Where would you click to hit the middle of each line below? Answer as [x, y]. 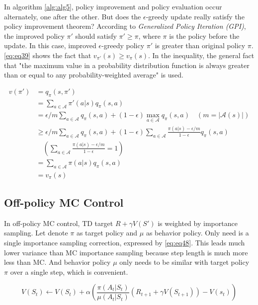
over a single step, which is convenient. [69, 271]
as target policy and [107, 233]
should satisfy [96, 36]
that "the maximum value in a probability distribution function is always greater [127, 65]
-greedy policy [123, 45]
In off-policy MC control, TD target [59, 223]
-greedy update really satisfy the [195, 16]
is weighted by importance [198, 223]
